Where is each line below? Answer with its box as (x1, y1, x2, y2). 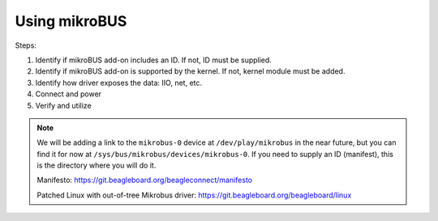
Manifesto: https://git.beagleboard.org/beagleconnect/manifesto (36, 175, 253, 185)
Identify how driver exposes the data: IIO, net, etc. (35, 78, 203, 87)
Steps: (15, 40, 36, 50)
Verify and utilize (35, 100, 92, 110)
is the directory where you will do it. (36, 160, 157, 170)
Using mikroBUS (15, 12, 127, 30)
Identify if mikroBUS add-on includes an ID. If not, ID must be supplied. (35, 55, 272, 65)
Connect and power (35, 89, 101, 99)
